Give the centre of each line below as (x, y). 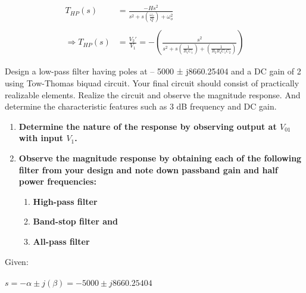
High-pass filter (65, 201)
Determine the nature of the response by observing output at (148, 126)
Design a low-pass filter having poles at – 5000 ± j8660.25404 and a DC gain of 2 (153, 71)
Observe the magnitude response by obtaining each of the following (160, 158)
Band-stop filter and (75, 221)
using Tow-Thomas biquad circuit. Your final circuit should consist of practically (152, 83)
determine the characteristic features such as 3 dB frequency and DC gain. (141, 106)
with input (41, 138)
